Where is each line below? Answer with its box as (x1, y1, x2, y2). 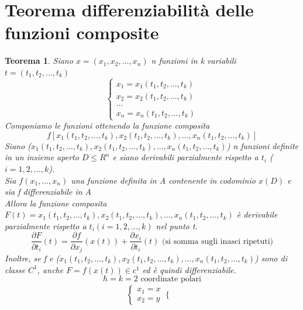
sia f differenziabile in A (5, 185, 92, 198)
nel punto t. (156, 219, 198, 232)
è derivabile (236, 208, 278, 221)
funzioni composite (5, 20, 159, 44)
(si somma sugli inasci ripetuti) (162, 237, 274, 246)
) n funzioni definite (226, 139, 299, 151)
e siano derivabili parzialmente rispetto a (112, 151, 259, 163)
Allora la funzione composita (5, 197, 107, 209)
